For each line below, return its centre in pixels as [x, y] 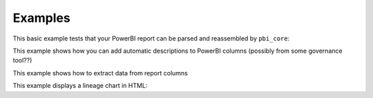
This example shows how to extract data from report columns [100, 73]
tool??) [22, 60]
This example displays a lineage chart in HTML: [80, 86]
